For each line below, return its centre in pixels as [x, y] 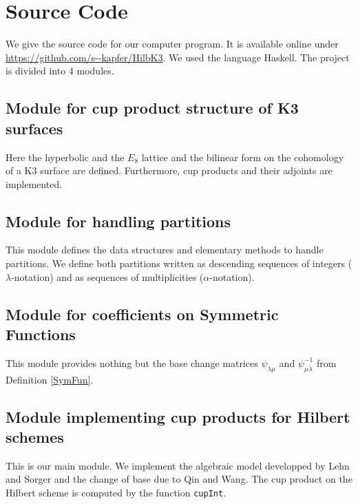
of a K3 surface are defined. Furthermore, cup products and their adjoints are [169, 170]
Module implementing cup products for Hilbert [178, 416]
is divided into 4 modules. [60, 71]
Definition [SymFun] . [50, 379]
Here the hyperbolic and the [65, 157]
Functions [41, 334]
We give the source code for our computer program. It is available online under [172, 44]
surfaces [34, 128]
